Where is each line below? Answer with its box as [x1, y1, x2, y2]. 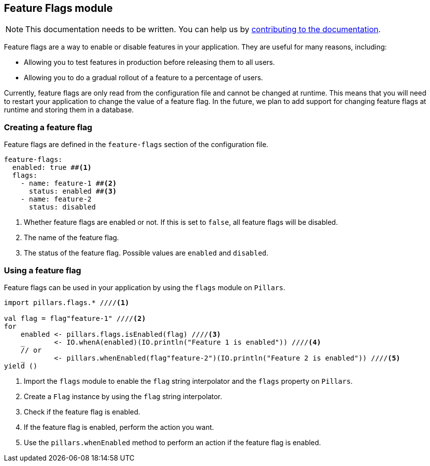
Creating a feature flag [4, 122, 93, 132]
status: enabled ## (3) [29, 187, 117, 196]
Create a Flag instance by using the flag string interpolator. [24, 392, 222, 401]
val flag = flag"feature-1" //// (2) [4, 314, 146, 322]
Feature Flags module [4, 2, 113, 14]
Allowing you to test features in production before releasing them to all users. [24, 58, 275, 67]
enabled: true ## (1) [12, 163, 92, 172]
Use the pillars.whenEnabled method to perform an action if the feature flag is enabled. [24, 438, 321, 447]
